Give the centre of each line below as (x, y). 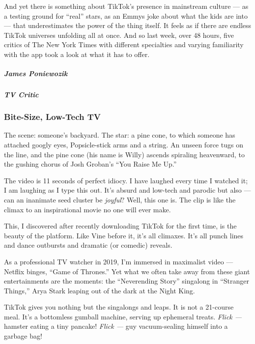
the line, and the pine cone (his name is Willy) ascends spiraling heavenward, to (125, 154)
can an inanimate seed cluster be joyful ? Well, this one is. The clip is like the (120, 199)
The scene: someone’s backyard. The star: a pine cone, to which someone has (120, 135)
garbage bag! (23, 336)
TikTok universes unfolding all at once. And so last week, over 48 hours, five (119, 35)
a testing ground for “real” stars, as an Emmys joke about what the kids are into (126, 15)
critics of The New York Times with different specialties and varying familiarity (124, 44)
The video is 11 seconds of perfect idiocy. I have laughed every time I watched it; (126, 180)
